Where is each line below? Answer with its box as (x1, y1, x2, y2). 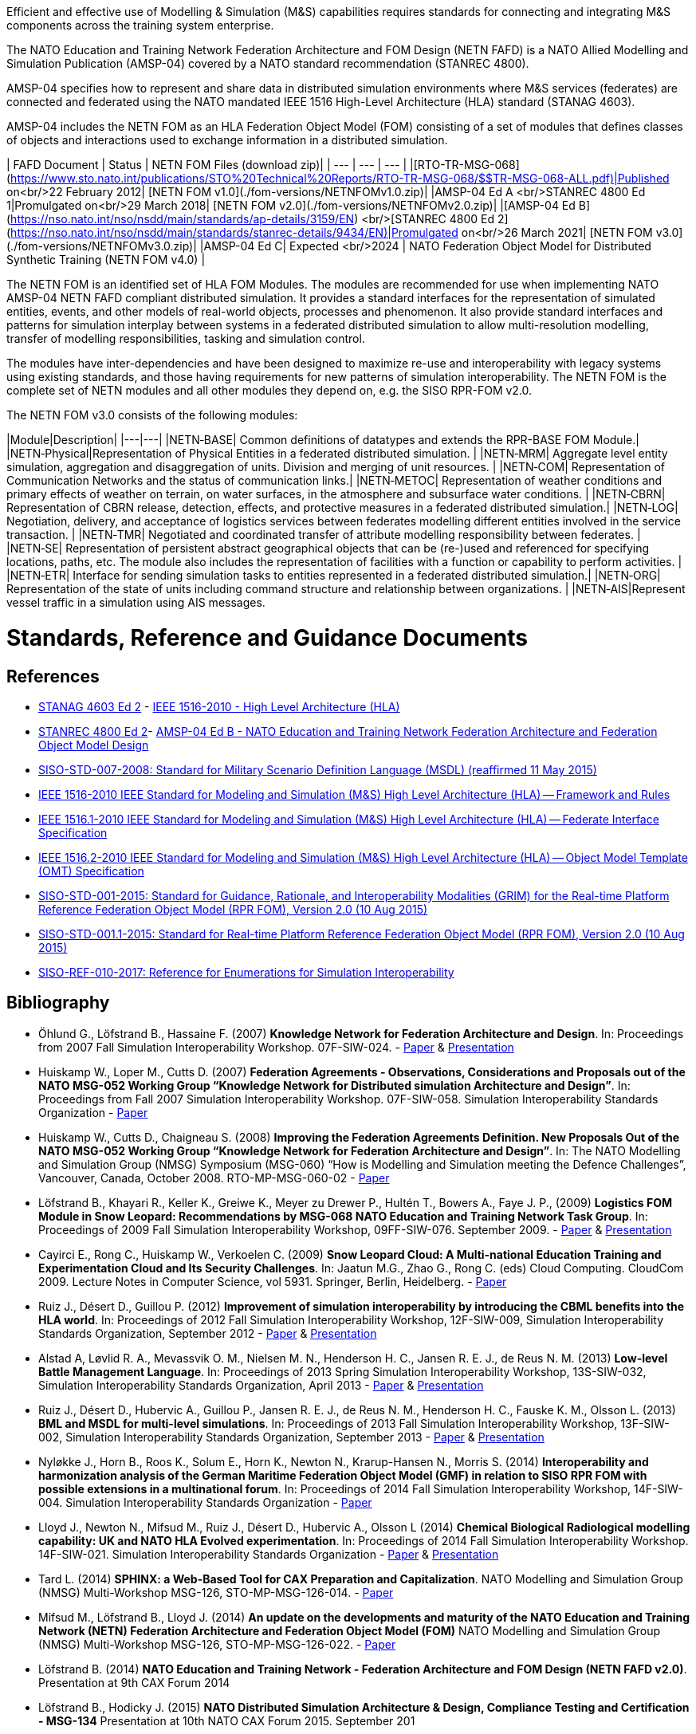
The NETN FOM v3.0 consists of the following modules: (6, 408, 298, 422)
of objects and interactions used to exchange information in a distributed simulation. (6, 133, 448, 147)
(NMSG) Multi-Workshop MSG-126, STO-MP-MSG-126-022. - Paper (38, 1637, 396, 1651)
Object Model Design (38, 737, 149, 752)
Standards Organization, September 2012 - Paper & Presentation (38, 1326, 377, 1340)
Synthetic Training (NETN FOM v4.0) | (6, 253, 206, 266)
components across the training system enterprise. (6, 18, 274, 32)
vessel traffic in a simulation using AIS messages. (6, 596, 265, 609)
